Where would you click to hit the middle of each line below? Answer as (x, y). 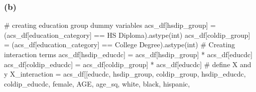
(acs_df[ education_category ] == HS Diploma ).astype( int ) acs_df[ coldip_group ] (127, 35)
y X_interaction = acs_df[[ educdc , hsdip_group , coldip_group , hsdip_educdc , (125, 74)
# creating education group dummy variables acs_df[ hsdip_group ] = (110, 25)
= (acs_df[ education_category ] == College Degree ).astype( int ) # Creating (120, 45)
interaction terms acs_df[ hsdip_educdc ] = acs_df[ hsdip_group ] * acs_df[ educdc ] (128, 54)
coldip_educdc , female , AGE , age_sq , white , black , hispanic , (97, 83)
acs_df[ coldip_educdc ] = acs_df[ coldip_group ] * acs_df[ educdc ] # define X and (128, 64)
